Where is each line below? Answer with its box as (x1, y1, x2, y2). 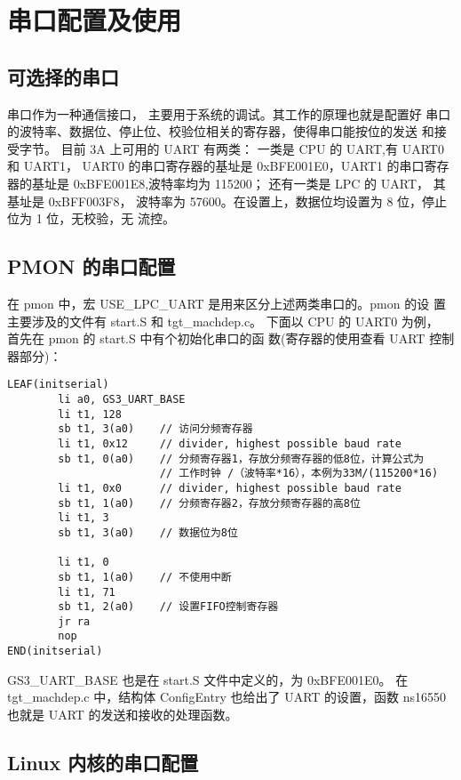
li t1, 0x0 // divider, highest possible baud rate (58, 481, 401, 495)
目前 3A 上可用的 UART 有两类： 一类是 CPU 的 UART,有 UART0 (60, 139, 444, 157)
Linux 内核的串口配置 (7, 748, 199, 776)
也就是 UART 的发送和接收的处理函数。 (7, 704, 238, 723)
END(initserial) (7, 645, 103, 658)
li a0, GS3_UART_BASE (58, 392, 186, 406)
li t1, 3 (58, 511, 109, 525)
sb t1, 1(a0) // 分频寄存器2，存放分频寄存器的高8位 (58, 496, 361, 510)
